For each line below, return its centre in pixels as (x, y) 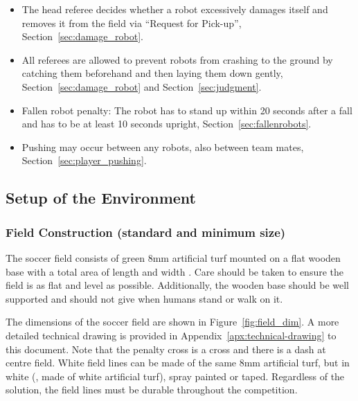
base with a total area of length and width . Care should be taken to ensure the (175, 271)
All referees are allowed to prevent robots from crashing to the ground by (177, 59)
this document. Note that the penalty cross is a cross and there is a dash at (166, 349)
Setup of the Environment (101, 198)
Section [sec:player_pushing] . (84, 160)
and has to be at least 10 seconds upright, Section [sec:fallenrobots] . (167, 124)
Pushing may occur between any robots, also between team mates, (163, 146)
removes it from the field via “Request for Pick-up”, (132, 23)
